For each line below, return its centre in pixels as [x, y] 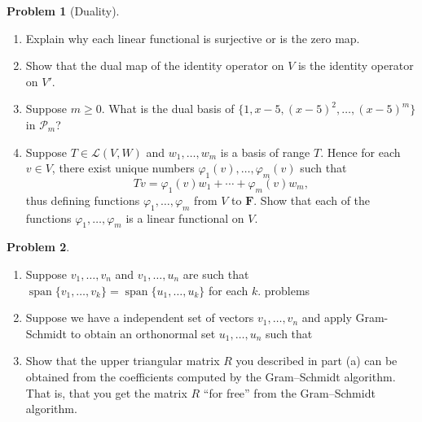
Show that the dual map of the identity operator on [155, 65]
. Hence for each [360, 152]
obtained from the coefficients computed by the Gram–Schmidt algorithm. [211, 376]
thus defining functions [83, 200]
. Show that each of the [312, 200]
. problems [284, 290]
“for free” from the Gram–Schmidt [289, 392]
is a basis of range [265, 152]
